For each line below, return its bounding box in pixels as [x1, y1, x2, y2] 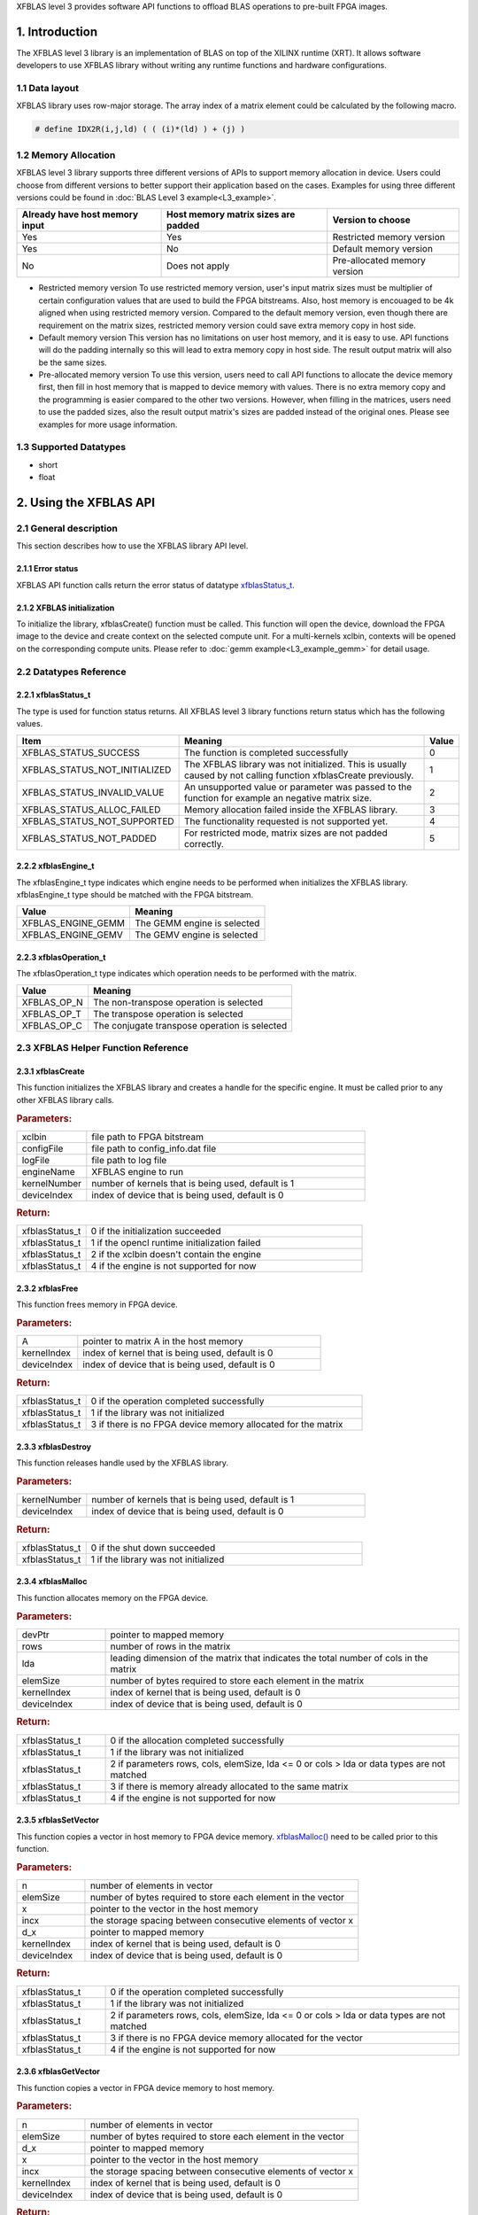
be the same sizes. [38, 357, 108, 368]
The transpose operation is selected [93, 1007, 243, 1020]
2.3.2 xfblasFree [16, 1283, 79, 1294]
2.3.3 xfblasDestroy [16, 1441, 92, 1452]
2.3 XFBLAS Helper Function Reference [16, 1042, 189, 1054]
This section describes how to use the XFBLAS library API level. [16, 540, 249, 551]
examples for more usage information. [38, 419, 178, 430]
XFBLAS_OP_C [21, 1019, 83, 1031]
